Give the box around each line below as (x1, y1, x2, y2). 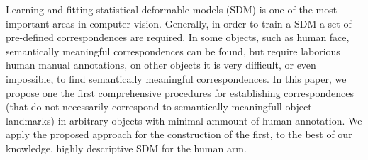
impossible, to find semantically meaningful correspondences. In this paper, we (6, 71, 347, 86)
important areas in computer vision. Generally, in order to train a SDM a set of (6, 16, 352, 30)
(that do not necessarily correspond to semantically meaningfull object (6, 99, 312, 114)
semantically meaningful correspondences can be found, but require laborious (6, 43, 340, 58)
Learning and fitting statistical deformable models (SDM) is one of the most (6, 2, 338, 16)
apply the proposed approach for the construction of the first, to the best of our (6, 127, 352, 142)
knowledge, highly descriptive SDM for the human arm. (6, 140, 247, 155)
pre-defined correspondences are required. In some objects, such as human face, (6, 30, 350, 45)
